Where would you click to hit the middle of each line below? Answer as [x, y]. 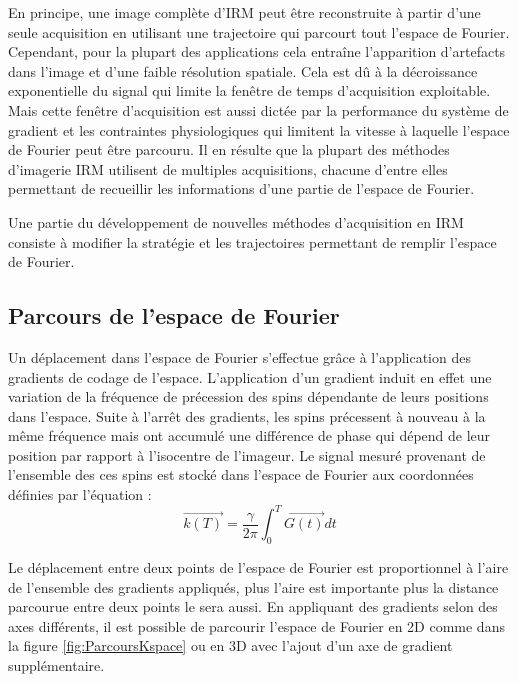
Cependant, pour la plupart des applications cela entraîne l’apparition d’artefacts [257, 51]
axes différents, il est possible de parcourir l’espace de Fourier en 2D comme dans [256, 625]
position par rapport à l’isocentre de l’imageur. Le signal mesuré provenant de [247, 454]
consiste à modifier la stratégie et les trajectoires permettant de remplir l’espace [252, 241]
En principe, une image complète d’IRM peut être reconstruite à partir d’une [244, 12]
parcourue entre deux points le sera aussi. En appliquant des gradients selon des [253, 606]
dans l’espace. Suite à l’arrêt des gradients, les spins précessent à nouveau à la [247, 415]
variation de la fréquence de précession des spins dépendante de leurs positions [248, 396]
